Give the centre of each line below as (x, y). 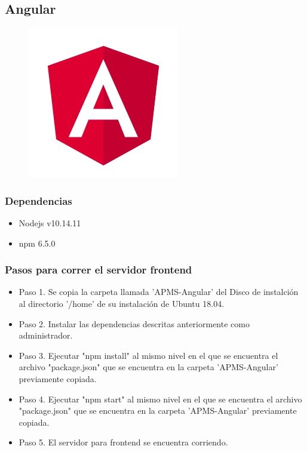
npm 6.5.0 (37, 243)
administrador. (46, 335)
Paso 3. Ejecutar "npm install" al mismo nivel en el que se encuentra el (148, 355)
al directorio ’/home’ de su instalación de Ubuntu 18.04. (122, 304)
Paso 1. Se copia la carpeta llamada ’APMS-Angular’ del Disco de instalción (159, 292)
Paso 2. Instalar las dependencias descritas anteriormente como (134, 323)
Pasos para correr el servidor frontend (99, 270)
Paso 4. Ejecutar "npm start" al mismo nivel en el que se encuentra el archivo (160, 399)
